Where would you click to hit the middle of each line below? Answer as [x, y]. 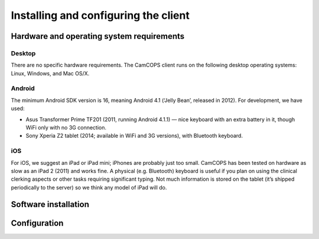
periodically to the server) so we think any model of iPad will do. [89, 187]
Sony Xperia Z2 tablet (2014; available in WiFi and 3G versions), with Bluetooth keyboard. [134, 136]
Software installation [50, 204]
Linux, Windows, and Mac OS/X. [50, 73]
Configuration [37, 223]
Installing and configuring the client [100, 15]
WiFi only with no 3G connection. [66, 128]
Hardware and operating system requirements [98, 36]
